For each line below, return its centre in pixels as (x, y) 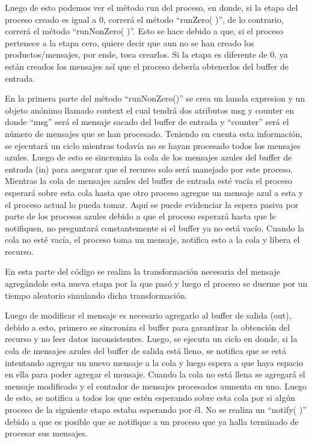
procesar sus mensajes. (46, 433)
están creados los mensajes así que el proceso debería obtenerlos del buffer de (147, 66)
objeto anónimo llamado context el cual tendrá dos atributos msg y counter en (150, 110)
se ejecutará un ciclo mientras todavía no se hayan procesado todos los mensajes (153, 145)
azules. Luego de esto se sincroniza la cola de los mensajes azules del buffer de (148, 157)
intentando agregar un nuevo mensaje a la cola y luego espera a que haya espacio (154, 362)
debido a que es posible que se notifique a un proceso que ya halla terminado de (152, 421)
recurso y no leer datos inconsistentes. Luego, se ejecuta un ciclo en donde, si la (151, 339)
